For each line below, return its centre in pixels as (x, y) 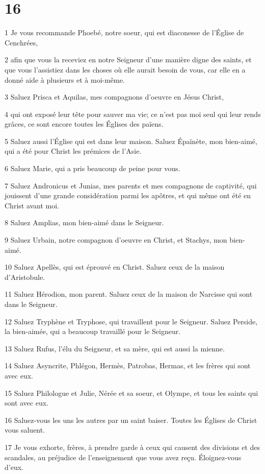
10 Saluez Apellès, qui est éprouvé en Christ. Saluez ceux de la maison (115, 267)
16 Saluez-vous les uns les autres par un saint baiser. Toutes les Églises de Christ (131, 420)
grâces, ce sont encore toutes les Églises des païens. (84, 124)
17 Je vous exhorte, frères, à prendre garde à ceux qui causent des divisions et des (132, 447)
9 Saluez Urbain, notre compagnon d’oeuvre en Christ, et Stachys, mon (116, 240)
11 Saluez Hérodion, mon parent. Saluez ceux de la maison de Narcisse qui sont (129, 294)
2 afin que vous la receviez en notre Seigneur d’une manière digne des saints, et (128, 60)
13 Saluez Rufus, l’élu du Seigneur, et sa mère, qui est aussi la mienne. (115, 348)
